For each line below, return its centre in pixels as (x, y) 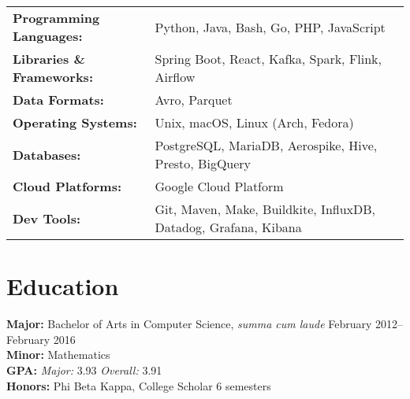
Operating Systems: (75, 122)
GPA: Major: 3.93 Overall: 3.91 (84, 369)
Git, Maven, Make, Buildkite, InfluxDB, (265, 209)
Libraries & (49, 59)
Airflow (175, 77)
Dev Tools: (47, 218)
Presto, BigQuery (203, 163)
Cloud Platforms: (67, 186)
